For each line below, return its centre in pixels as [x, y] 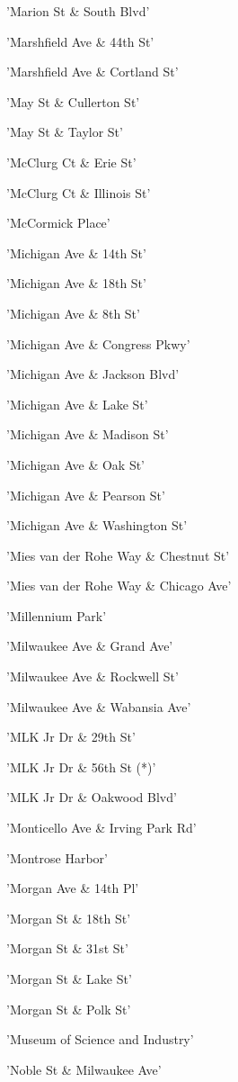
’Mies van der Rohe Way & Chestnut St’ [118, 555]
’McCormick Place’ [58, 223]
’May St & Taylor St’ [65, 132]
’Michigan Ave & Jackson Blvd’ [93, 374]
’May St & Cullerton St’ [73, 101]
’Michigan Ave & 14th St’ [76, 252]
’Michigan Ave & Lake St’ [77, 404]
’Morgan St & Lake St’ [69, 978]
